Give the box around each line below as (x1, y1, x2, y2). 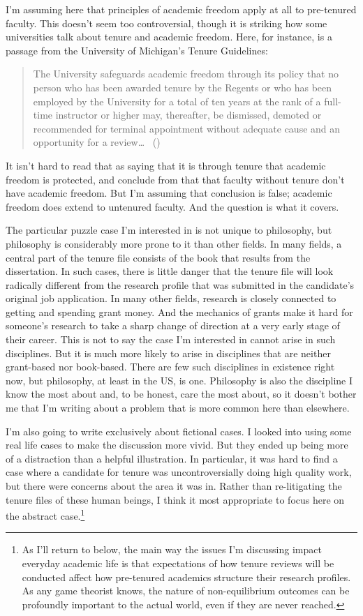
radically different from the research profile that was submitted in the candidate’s (6, 277, 355, 292)
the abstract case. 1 (6, 506, 85, 523)
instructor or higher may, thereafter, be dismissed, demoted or (55, 107, 322, 122)
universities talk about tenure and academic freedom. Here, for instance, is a (6, 29, 332, 44)
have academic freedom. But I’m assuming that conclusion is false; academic (6, 186, 332, 200)
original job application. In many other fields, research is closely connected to (6, 291, 336, 306)
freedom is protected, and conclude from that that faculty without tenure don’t (6, 172, 345, 186)
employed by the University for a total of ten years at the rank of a (33, 93, 321, 108)
